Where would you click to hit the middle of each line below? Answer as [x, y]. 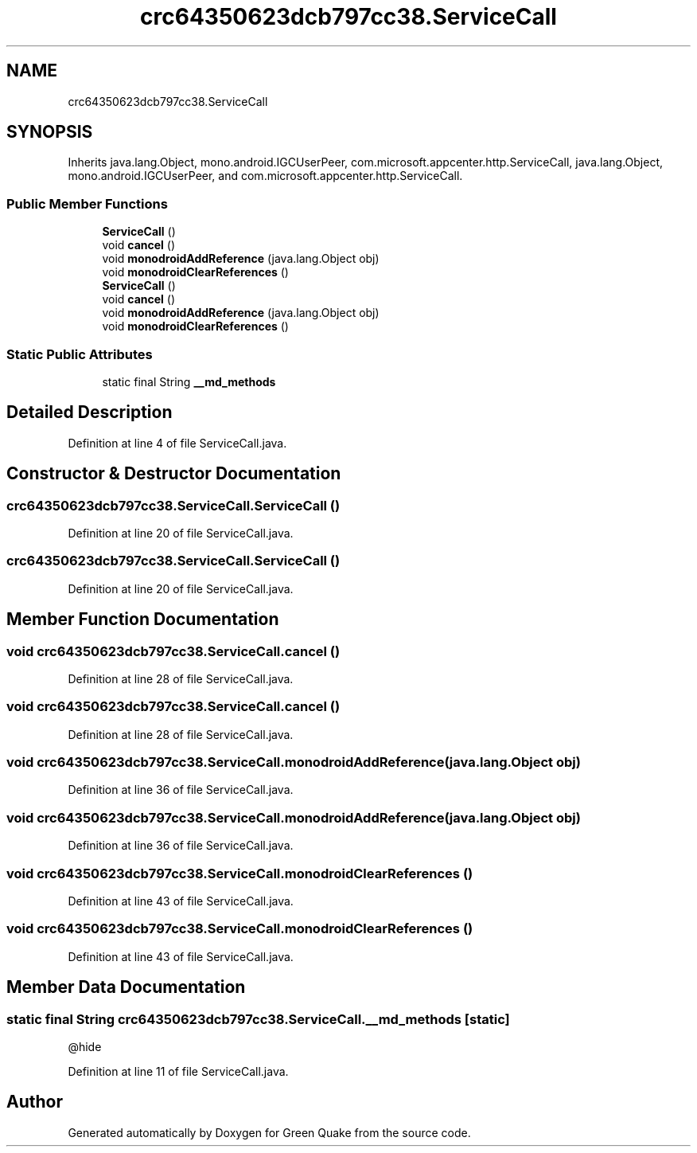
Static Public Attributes [80, 354]
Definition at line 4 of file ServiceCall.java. [177, 443]
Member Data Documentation [126, 987]
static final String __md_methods [189, 381]
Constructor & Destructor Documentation [174, 474]
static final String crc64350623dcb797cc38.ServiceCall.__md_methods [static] [258, 1019]
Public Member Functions [87, 203]
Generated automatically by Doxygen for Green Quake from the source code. [269, 1132]
